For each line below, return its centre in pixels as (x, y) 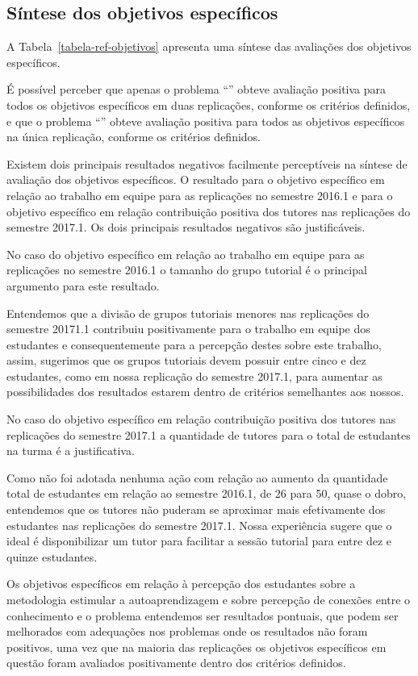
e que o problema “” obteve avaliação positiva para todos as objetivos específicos (206, 121)
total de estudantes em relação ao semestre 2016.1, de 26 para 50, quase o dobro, (207, 493)
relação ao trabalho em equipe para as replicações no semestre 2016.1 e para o (200, 195)
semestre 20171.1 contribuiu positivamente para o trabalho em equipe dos (188, 329)
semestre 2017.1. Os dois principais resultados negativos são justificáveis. (186, 227)
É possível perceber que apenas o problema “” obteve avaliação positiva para (196, 89)
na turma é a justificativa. (71, 451)
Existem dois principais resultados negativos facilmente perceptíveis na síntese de (207, 163)
